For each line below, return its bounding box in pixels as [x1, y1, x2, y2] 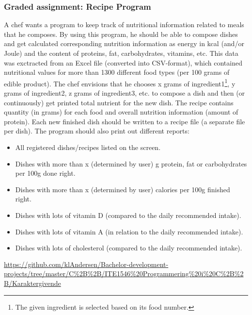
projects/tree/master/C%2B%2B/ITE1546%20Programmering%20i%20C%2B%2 [4, 268, 244, 279]
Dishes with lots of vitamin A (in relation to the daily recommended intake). [15, 226, 243, 236]
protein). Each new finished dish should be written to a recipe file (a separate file [4, 116, 245, 126]
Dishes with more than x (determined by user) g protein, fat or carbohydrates [15, 158, 247, 168]
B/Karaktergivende [4, 278, 61, 288]
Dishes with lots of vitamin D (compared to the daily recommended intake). [15, 210, 241, 220]
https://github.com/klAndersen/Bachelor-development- [4, 259, 169, 269]
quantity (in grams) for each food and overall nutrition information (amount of [4, 107, 238, 117]
